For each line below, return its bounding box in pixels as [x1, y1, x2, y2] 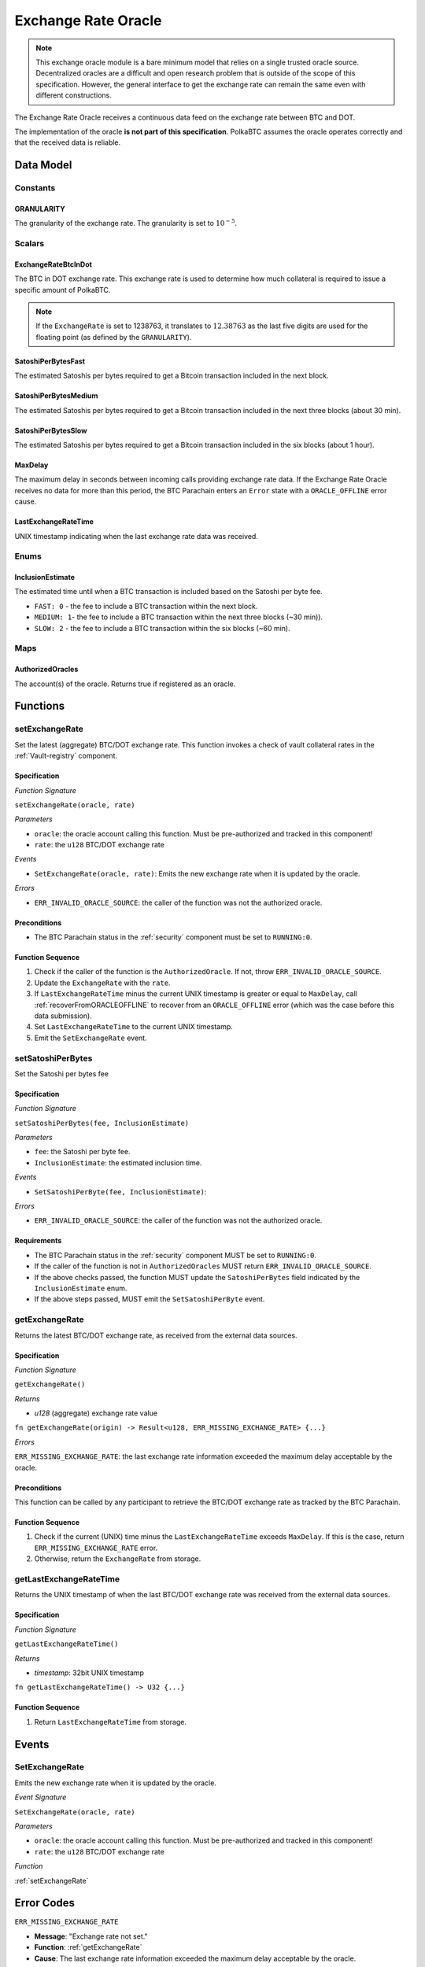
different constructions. [35, 90, 112, 100]
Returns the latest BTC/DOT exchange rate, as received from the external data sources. [14, 1330, 298, 1340]
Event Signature [14, 1792, 67, 1802]
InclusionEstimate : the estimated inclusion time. [34, 1157, 202, 1168]
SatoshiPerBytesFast [14, 356, 86, 366]
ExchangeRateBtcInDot [14, 260, 92, 269]
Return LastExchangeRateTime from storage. [34, 1717, 187, 1726]
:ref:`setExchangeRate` [14, 1876, 89, 1885]
